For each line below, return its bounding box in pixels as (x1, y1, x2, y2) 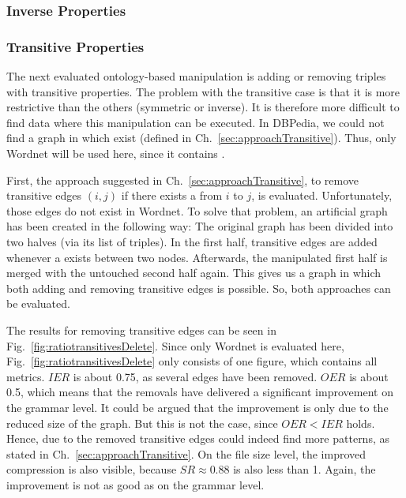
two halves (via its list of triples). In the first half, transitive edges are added (6, 234, 378, 249)
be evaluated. (6, 295, 70, 312)
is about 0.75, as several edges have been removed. (73, 368, 318, 384)
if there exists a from (121, 187, 223, 204)
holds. (346, 414, 375, 431)
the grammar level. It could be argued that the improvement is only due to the (6, 399, 389, 415)
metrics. (6, 368, 45, 384)
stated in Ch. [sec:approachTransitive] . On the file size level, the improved (6, 445, 367, 462)
